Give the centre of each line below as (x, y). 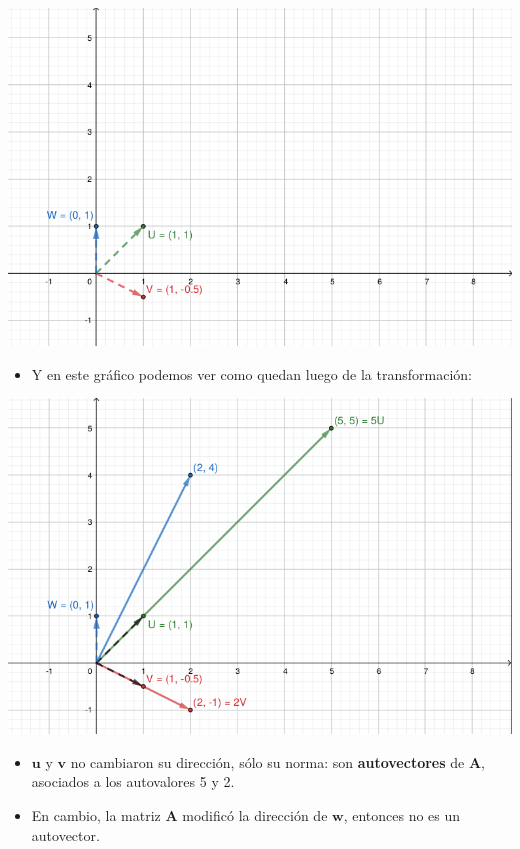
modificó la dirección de (255, 814)
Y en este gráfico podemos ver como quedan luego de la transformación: (251, 373)
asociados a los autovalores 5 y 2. (133, 781)
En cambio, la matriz (96, 814)
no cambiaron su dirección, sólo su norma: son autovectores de (267, 761)
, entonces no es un (402, 814)
